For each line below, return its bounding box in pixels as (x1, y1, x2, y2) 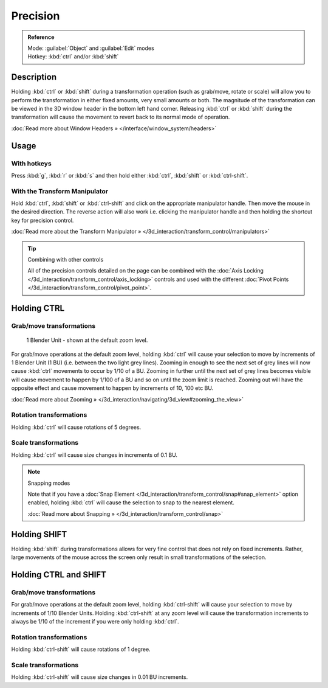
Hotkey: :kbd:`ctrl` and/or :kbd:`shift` (27, 53, 119, 60)
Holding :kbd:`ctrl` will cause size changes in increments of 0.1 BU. (11, 451, 178, 459)
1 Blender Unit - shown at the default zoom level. (26, 336, 148, 344)
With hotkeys (11, 159, 52, 167)
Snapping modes (27, 479, 70, 487)
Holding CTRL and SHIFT (11, 569, 106, 580)
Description (11, 72, 57, 82)
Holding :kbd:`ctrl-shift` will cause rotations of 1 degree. (11, 645, 151, 653)
